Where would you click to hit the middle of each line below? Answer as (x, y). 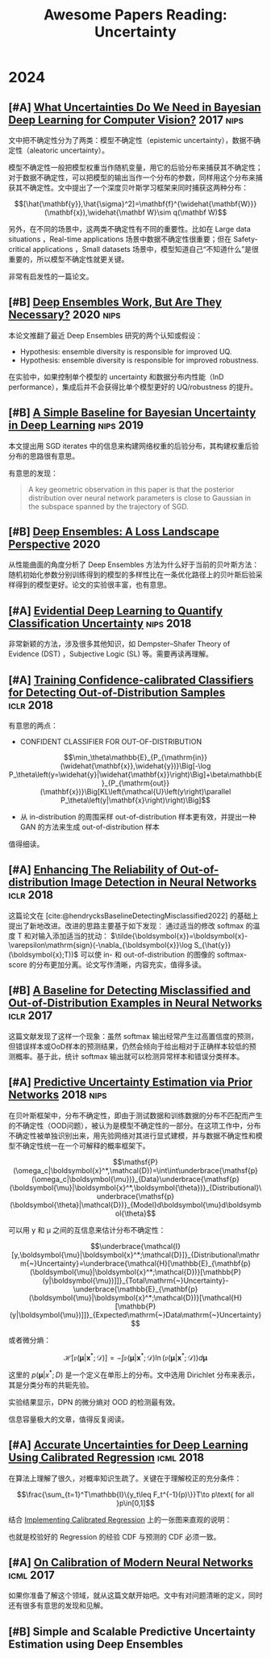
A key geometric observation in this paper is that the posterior (131, 489)
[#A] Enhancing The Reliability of (93, 870)
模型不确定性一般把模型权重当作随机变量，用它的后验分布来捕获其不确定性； (135, 168)
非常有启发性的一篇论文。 (51, 276)
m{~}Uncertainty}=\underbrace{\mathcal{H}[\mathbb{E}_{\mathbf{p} (135, 1263)
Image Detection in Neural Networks (164, 883)
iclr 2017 (31, 1016)
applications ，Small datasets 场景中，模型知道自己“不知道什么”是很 (146, 249)
